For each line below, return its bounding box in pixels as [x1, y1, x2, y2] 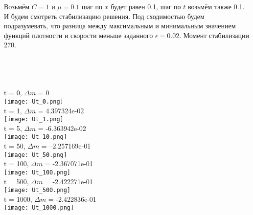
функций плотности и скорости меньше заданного [4, 30, 153, 40]
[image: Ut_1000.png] [4, 204, 74, 212]
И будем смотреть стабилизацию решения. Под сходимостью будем [4, 11, 205, 21]
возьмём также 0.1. [187, 1, 245, 11]
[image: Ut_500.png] [4, 187, 71, 194]
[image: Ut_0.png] [4, 98, 64, 105]
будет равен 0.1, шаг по [111, 1, 181, 11]
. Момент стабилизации [179, 30, 249, 40]
